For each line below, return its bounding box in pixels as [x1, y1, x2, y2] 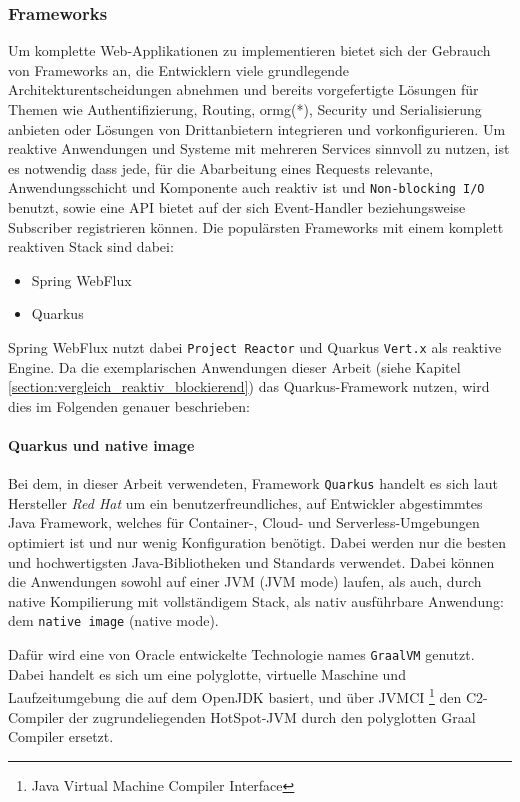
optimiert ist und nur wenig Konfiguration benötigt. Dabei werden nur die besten [8, 532, 506, 553]
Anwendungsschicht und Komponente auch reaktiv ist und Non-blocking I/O [8, 177, 485, 198]
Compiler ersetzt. [8, 726, 114, 747]
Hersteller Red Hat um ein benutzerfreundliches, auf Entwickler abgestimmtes [8, 492, 483, 513]
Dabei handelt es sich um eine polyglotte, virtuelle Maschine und [8, 663, 406, 684]
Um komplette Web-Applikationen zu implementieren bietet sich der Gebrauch [8, 40, 491, 61]
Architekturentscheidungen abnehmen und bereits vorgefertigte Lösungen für [8, 79, 479, 100]
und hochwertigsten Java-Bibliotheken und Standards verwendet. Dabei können [8, 551, 495, 572]
